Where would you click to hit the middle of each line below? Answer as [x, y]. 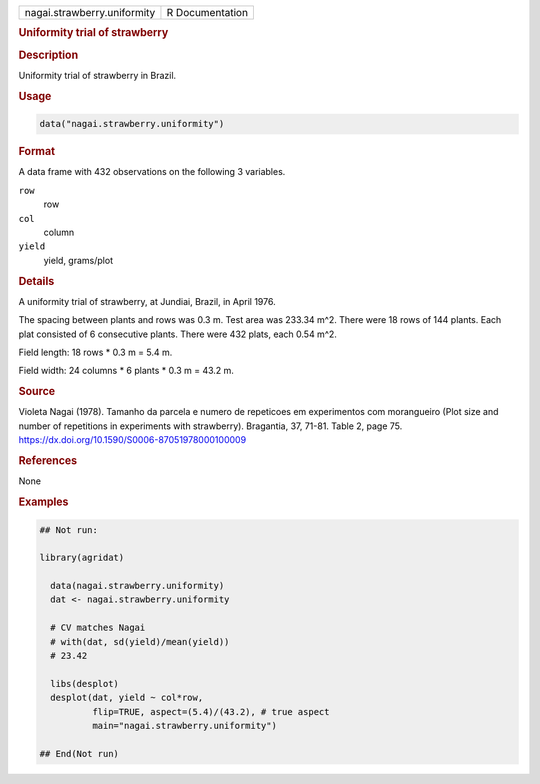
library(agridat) [82, 558]
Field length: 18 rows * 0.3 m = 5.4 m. [95, 352]
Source [37, 392]
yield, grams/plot [78, 260]
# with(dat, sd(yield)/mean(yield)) [140, 641]
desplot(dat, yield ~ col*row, [127, 698]
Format [36, 152]
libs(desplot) [85, 683]
